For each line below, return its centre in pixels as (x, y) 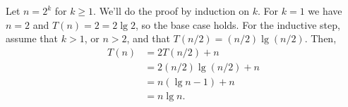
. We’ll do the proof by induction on (172, 11)
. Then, (320, 38)
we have (325, 11)
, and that (148, 38)
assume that (32, 38)
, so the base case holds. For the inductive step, (238, 24)
